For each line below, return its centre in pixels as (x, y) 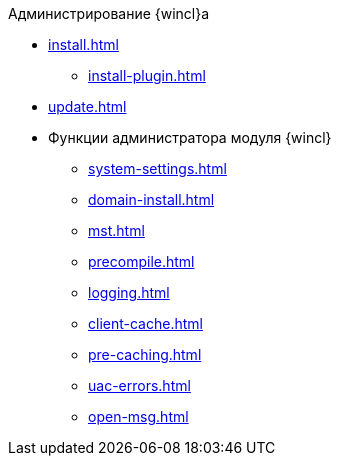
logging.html (129, 292)
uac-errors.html (139, 385)
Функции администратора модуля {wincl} (190, 137)
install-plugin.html (147, 75)
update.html (87, 106)
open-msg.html (138, 416)
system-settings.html (157, 168)
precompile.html (141, 261)
